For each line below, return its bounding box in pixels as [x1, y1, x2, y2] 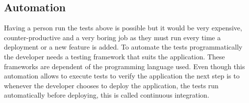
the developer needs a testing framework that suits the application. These [4, 51, 225, 61]
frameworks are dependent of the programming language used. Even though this [4, 61, 245, 71]
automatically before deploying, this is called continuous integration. [4, 90, 209, 100]
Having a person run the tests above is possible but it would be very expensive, [4, 23, 242, 33]
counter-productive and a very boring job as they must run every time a [4, 32, 221, 42]
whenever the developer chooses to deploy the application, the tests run [4, 80, 219, 90]
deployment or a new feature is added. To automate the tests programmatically [4, 42, 243, 52]
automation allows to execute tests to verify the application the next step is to [4, 71, 240, 81]
